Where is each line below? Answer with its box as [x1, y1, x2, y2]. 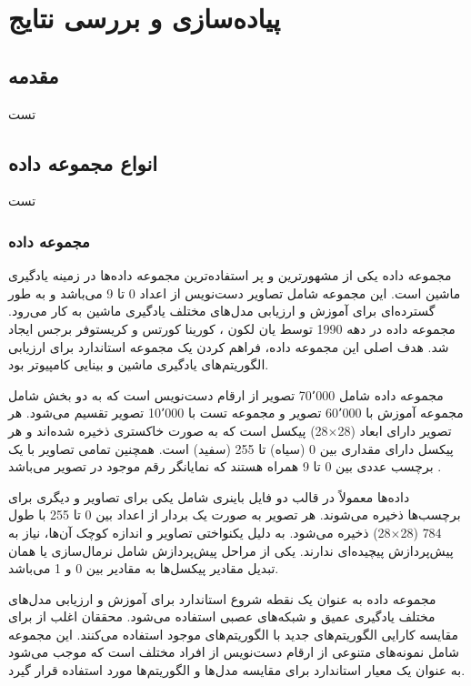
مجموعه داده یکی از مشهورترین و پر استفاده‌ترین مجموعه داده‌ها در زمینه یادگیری [8, 266, 452, 285]
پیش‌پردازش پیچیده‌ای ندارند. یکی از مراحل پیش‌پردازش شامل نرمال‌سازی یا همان [8, 540, 454, 560]
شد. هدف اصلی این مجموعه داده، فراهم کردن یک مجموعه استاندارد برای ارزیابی [8, 337, 449, 356]
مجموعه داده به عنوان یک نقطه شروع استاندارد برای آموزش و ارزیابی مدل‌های [8, 589, 436, 608]
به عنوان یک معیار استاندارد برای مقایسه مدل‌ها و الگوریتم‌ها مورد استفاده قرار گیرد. [8, 661, 466, 680]
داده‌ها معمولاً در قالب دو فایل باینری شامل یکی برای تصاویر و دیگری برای [8, 487, 410, 506]
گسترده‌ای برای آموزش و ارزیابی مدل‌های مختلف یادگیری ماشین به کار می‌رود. [8, 301, 436, 320]
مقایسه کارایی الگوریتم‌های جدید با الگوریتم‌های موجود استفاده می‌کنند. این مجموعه [8, 624, 459, 643]
